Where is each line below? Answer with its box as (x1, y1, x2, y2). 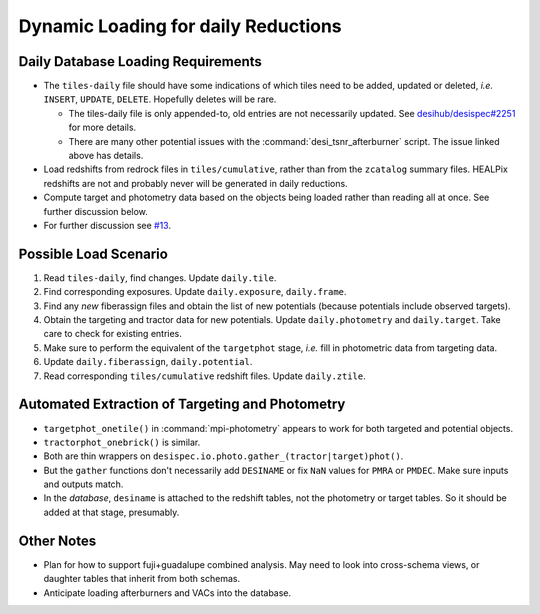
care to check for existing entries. (43, 328, 182, 340)
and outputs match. (43, 478, 124, 490)
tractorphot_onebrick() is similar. (43, 436, 201, 448)
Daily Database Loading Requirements (18, 53, 262, 70)
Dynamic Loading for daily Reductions (18, 15, 342, 37)
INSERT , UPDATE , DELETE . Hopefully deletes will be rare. (43, 93, 277, 105)
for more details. (68, 121, 137, 134)
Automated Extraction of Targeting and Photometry (18, 396, 346, 413)
